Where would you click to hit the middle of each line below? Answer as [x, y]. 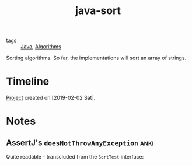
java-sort [98, 11]
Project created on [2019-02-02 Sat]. [51, 98]
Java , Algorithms [41, 47]
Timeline [28, 81]
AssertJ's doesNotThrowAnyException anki [80, 143]
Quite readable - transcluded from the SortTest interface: [75, 157]
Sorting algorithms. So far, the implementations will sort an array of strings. [96, 58]
